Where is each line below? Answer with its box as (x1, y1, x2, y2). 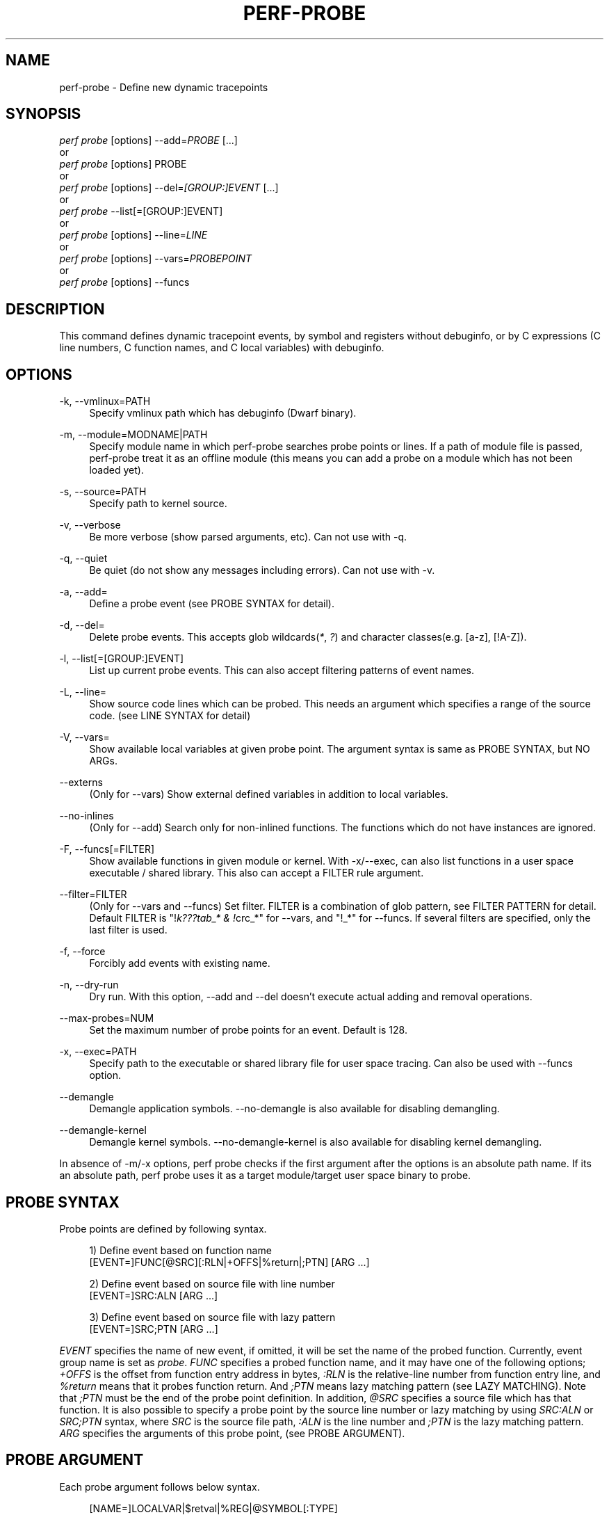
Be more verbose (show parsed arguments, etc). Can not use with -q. (89, 531, 407, 543)
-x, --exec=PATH (59, 1045, 137, 1058)
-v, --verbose (59, 519, 121, 531)
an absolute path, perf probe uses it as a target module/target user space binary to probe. (59, 1169, 471, 1182)
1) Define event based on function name (89, 1244, 272, 1256)
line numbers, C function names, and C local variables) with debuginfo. (59, 342, 384, 354)
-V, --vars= (59, 731, 110, 744)
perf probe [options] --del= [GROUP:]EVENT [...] (59, 182, 279, 194)
